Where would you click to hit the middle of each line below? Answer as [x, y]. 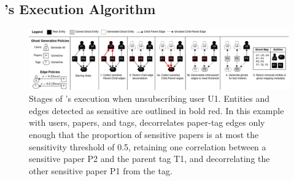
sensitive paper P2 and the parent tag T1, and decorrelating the [149, 159]
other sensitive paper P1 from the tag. [101, 170]
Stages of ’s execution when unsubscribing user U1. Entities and [149, 98]
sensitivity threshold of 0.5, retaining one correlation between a [148, 146]
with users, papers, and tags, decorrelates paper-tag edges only [147, 122]
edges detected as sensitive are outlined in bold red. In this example [157, 110]
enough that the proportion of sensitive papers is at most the [144, 134]
